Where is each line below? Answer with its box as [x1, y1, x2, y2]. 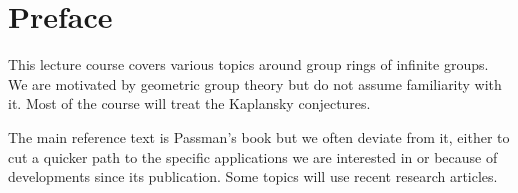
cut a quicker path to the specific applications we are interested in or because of [8, 146, 498, 167]
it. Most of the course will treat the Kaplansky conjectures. [8, 93, 371, 114]
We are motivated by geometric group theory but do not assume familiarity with [8, 73, 502, 94]
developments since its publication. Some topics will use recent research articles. [8, 166, 498, 187]
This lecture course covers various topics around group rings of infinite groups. [8, 54, 489, 75]
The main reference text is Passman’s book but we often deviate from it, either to [8, 126, 510, 147]
